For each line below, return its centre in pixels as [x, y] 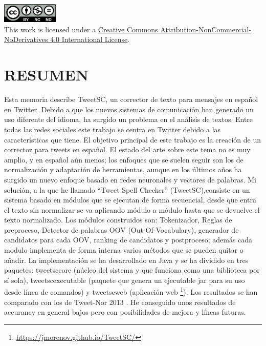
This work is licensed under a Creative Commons [81, 29]
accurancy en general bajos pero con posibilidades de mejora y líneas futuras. [125, 312]
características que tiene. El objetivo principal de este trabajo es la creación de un [132, 139]
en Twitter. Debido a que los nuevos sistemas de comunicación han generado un [129, 109]
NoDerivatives [26, 39]
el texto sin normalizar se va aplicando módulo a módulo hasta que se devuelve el [132, 209]
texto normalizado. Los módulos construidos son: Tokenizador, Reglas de [118, 220]
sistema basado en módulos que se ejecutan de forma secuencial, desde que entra [130, 200]
